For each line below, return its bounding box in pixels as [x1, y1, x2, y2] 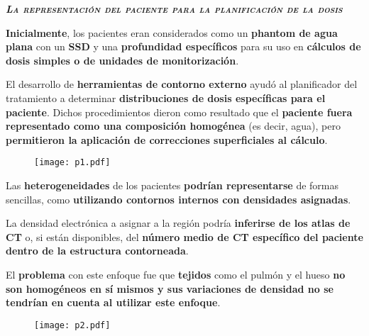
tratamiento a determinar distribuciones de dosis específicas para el [6, 90, 326, 105]
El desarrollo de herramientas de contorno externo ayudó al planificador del [6, 77, 358, 91]
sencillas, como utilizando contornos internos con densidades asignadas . [6, 191, 351, 206]
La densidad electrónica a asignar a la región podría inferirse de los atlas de [6, 215, 351, 230]
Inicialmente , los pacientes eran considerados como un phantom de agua [6, 25, 338, 40]
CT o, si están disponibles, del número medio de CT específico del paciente [6, 229, 363, 244]
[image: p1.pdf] [34, 157, 111, 168]
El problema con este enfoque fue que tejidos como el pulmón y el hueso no [6, 267, 346, 281]
